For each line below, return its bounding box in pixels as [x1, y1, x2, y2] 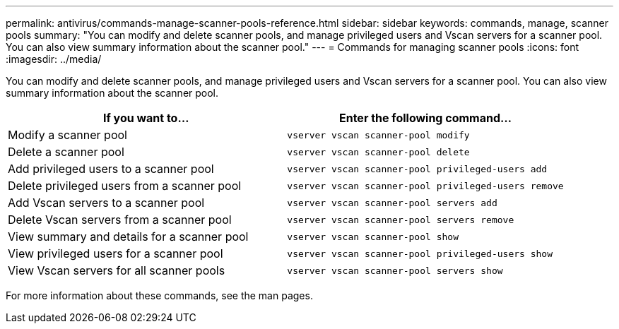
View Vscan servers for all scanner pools [8, 263, 225, 277]
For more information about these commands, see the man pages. [6, 289, 313, 301]
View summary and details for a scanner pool [8, 229, 249, 244]
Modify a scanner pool [8, 128, 127, 142]
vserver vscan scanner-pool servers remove [287, 214, 514, 225]
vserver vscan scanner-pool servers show [287, 265, 503, 276]
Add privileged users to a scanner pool [8, 162, 214, 176]
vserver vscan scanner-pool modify [287, 129, 470, 140]
